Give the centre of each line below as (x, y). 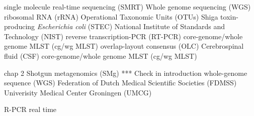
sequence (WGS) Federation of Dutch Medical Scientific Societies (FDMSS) (120, 83)
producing (20, 26)
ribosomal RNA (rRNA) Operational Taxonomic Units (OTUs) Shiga (111, 16)
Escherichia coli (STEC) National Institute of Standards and (131, 26)
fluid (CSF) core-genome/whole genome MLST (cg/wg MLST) (101, 55)
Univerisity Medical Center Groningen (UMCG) (78, 92)
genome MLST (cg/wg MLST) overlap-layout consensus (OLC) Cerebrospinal (124, 46)
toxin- (229, 16)
